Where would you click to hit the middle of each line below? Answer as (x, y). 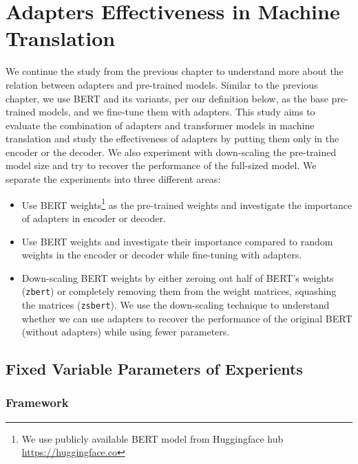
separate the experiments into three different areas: (113, 179)
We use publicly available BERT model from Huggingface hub (152, 438)
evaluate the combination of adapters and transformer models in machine (160, 125)
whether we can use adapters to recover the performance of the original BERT (187, 318)
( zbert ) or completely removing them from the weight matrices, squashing (179, 291)
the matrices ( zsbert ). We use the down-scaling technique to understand (176, 304)
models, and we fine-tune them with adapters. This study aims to (177, 112)
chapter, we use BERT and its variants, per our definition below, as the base (167, 98)
